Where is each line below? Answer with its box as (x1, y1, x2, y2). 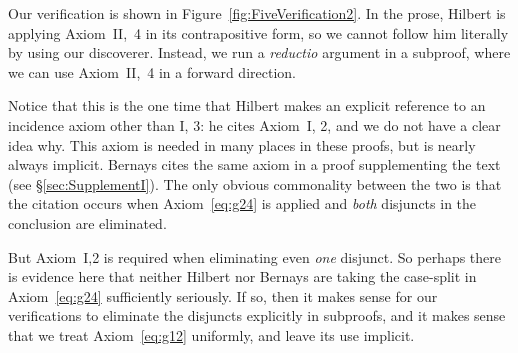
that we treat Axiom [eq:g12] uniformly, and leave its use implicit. (8, 324, 415, 345)
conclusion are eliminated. (8, 212, 167, 233)
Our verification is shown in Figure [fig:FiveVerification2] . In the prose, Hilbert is (8, 3, 506, 23)
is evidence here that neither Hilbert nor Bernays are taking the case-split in (8, 266, 477, 287)
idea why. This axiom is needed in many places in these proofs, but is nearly (8, 134, 476, 155)
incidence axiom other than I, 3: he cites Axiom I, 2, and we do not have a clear (8, 114, 501, 135)
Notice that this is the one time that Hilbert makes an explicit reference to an (8, 95, 486, 116)
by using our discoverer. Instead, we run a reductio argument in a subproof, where (8, 42, 511, 63)
